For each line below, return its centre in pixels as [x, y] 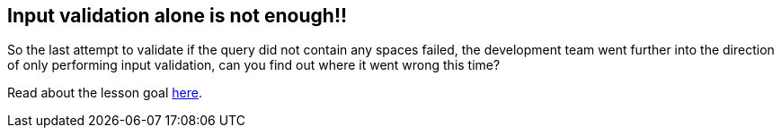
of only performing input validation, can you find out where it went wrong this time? [254, 65]
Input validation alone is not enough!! [177, 16]
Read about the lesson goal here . [105, 93]
